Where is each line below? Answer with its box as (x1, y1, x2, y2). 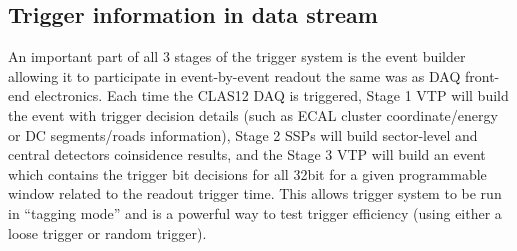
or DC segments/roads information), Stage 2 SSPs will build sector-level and (8, 124, 478, 145)
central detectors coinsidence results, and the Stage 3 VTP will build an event (8, 144, 486, 165)
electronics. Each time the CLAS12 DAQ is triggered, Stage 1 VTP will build (34, 85, 509, 106)
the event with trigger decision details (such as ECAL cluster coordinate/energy (8, 104, 498, 125)
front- (465, 65, 500, 86)
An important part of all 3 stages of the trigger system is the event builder (8, 46, 466, 67)
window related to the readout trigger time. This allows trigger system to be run (8, 183, 502, 204)
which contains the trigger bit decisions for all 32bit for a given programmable (8, 163, 487, 184)
